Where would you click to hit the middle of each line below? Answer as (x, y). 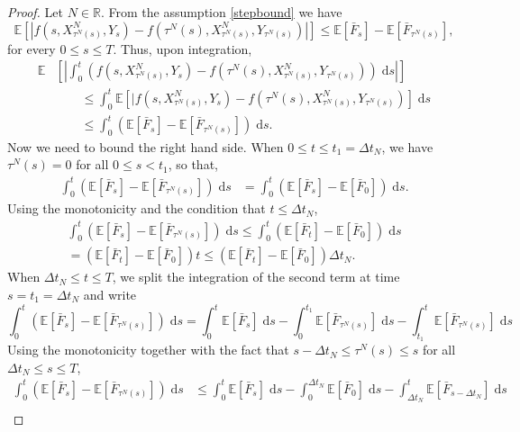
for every (32, 48)
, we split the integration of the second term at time (256, 277)
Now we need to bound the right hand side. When (146, 146)
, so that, (193, 164)
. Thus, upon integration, (182, 48)
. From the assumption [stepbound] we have (221, 12)
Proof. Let (35, 12)
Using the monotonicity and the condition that (137, 208)
